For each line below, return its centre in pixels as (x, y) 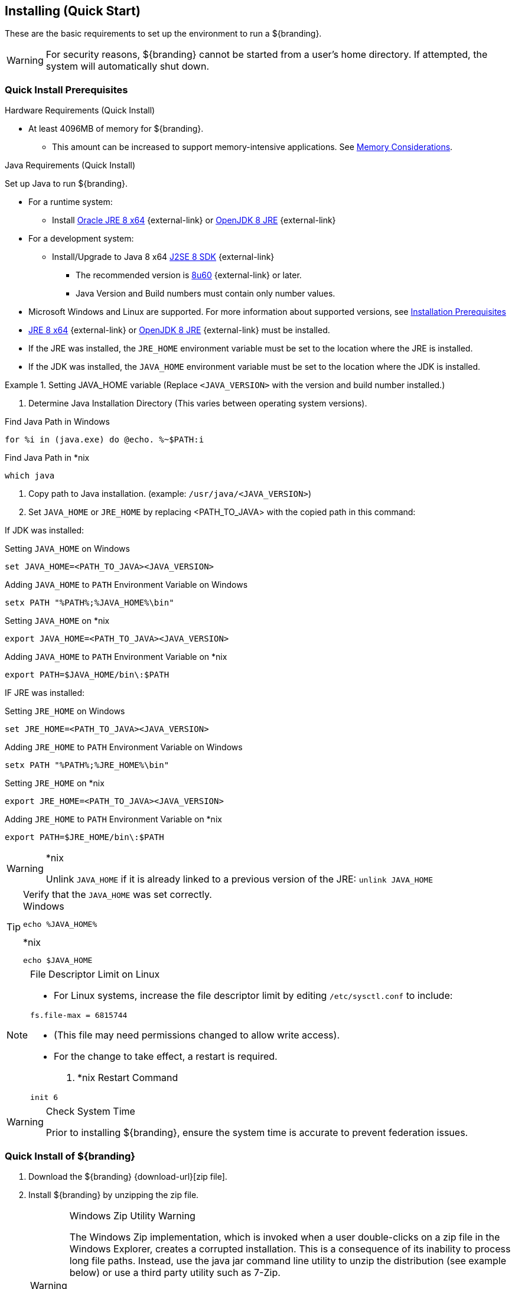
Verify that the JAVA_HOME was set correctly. (118, 895)
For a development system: (81, 239)
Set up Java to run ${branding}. (66, 184)
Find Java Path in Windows (57, 422)
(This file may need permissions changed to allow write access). (197, 1035)
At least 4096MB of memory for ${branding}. (116, 129)
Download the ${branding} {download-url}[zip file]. (128, 1176)
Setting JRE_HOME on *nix (55, 783)
